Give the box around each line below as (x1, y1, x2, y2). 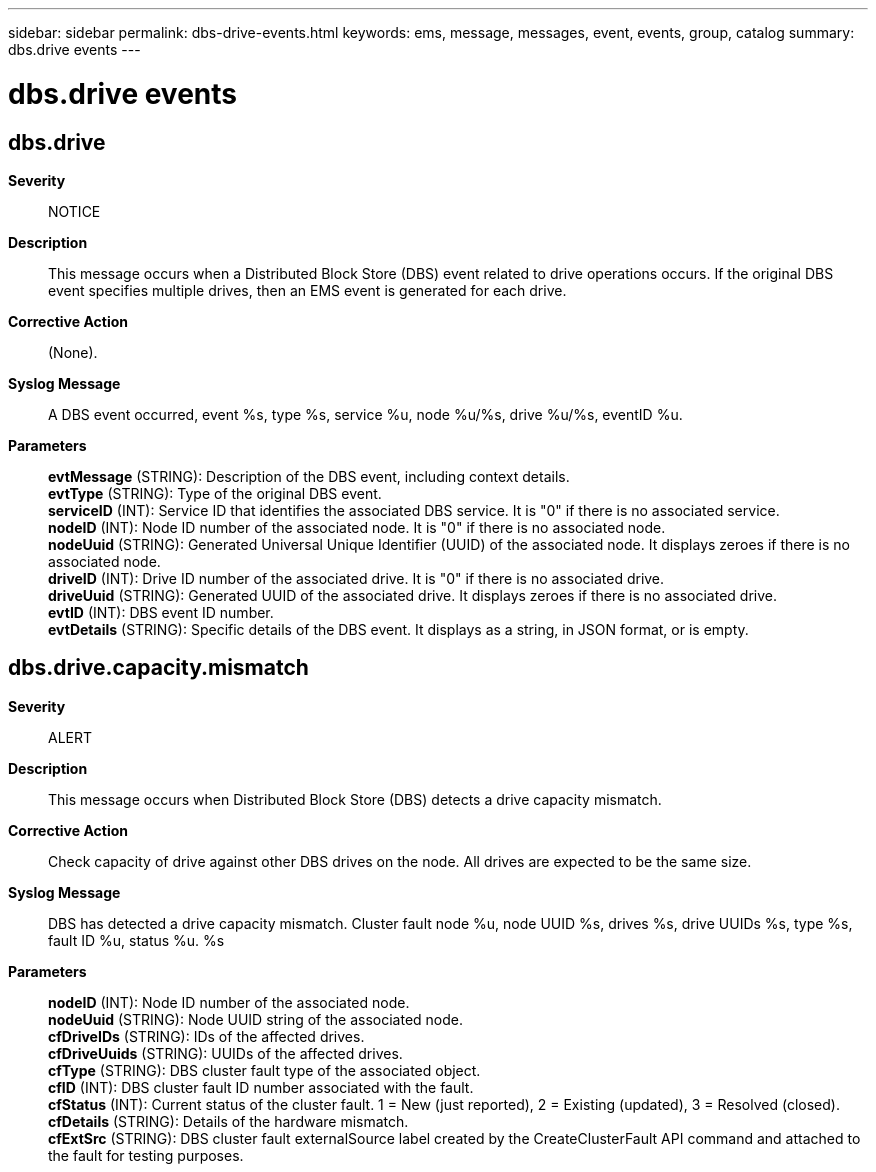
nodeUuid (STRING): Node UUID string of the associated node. (48, 1010, 464, 1028)
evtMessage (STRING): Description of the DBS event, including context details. (48, 467, 570, 485)
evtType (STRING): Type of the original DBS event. (48, 484, 382, 502)
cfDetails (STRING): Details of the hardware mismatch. (48, 1112, 409, 1130)
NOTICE (48, 202, 101, 220)
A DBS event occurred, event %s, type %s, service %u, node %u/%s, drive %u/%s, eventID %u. (48, 405, 683, 423)
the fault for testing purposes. (48, 1146, 244, 1164)
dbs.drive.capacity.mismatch (8, 655, 309, 681)
